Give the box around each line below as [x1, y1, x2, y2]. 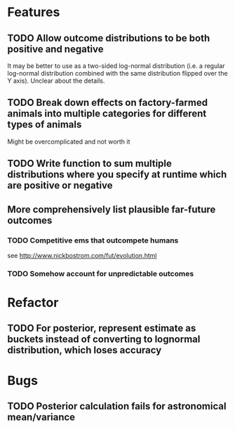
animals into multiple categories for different [7, 108, 207, 120]
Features [7, 4, 60, 20]
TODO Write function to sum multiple [7, 158, 172, 170]
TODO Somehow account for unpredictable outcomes [7, 268, 194, 278]
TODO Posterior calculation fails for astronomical [7, 400, 227, 412]
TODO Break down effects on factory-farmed [7, 97, 208, 109]
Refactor [7, 295, 59, 311]
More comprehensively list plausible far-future [7, 203, 216, 215]
